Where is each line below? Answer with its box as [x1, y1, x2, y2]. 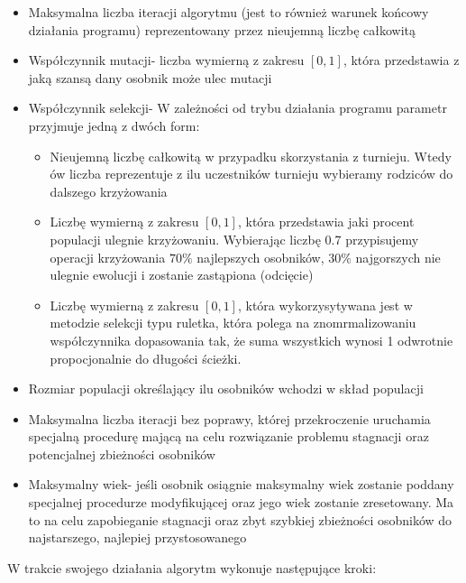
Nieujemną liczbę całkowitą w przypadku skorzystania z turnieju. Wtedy [50, 146, 452, 165]
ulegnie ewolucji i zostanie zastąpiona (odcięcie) [50, 265, 314, 284]
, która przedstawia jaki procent [237, 212, 415, 231]
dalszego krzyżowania [50, 181, 168, 200]
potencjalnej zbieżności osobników [28, 444, 215, 463]
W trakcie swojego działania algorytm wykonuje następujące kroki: [7, 558, 377, 577]
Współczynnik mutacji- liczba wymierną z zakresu [28, 51, 305, 69]
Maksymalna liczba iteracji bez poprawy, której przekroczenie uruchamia [28, 409, 431, 428]
